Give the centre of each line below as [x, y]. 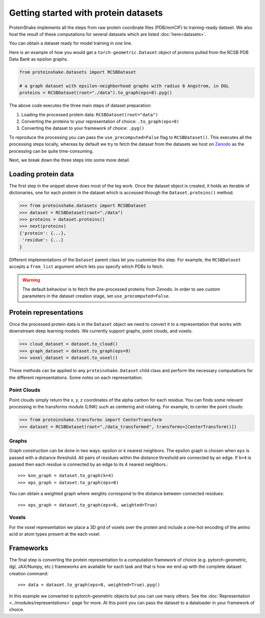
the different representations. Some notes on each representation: [76, 377]
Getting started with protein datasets [86, 13]
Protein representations [46, 312]
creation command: [29, 573]
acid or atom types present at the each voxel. [55, 534]
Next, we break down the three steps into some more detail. [69, 160]
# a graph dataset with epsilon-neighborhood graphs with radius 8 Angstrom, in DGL [124, 86]
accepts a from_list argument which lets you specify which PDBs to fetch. [86, 266]
